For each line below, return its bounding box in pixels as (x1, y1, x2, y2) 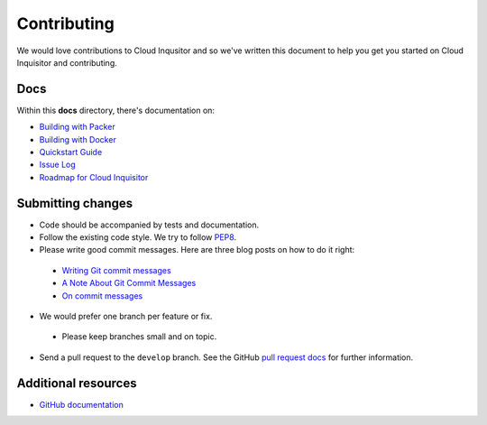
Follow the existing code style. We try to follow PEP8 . (39, 232, 237, 243)
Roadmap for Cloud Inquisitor (39, 171, 149, 182)
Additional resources (16, 375, 137, 391)
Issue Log (39, 159, 76, 171)
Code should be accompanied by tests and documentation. (39, 219, 260, 230)
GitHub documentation (39, 399, 124, 410)
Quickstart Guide (39, 147, 103, 158)
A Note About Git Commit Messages (61, 278, 197, 289)
